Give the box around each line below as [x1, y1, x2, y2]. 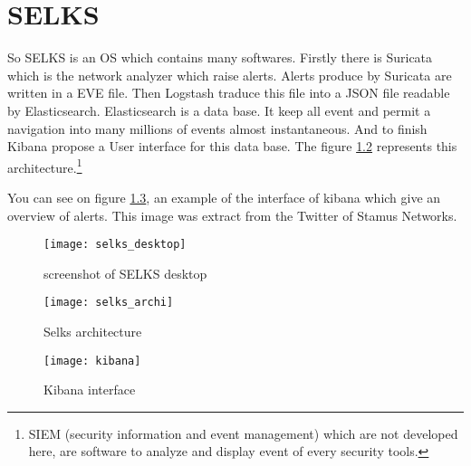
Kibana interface [43, 380, 136, 399]
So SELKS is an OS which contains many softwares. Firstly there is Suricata [7, 48, 433, 67]
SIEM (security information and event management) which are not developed [28, 423, 458, 442]
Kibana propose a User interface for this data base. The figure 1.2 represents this [7, 137, 457, 156]
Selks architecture [43, 322, 142, 341]
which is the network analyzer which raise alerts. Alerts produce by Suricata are [7, 65, 452, 84]
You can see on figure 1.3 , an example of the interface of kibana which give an [7, 187, 441, 206]
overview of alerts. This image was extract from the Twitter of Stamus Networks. [7, 205, 457, 224]
